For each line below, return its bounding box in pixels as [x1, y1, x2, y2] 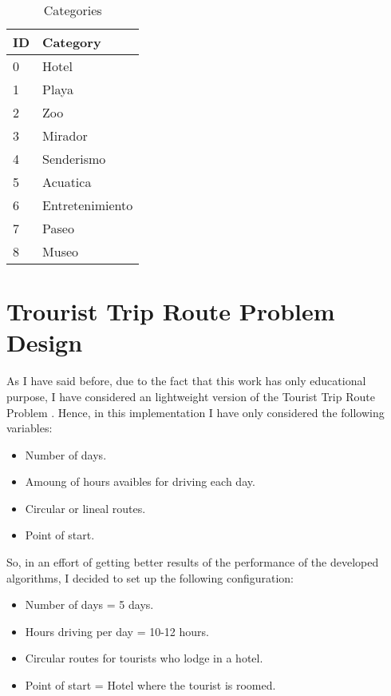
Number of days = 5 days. [25, 596, 154, 613]
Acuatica [42, 173, 92, 191]
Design [6, 326, 83, 359]
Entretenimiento [42, 196, 133, 214]
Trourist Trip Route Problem [6, 295, 335, 328]
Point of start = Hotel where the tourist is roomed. [25, 677, 276, 694]
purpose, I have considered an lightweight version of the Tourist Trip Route [6, 388, 375, 404]
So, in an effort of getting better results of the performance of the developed [6, 554, 379, 571]
